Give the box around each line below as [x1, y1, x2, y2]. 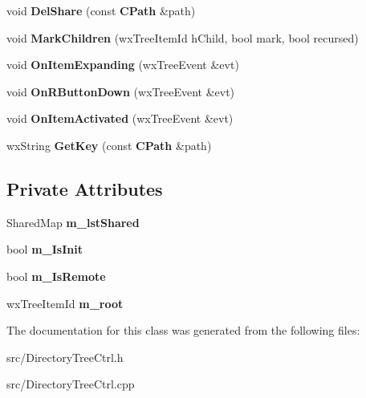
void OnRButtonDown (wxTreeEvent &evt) [6, 83, 235, 99]
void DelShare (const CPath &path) [6, 2, 196, 18]
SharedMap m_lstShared [6, 213, 140, 230]
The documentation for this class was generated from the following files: [6, 322, 360, 339]
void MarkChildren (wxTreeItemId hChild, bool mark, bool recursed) [6, 29, 359, 46]
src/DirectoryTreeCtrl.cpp [6, 376, 135, 392]
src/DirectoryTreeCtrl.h [6, 348, 124, 365]
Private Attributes [6, 176, 163, 201]
